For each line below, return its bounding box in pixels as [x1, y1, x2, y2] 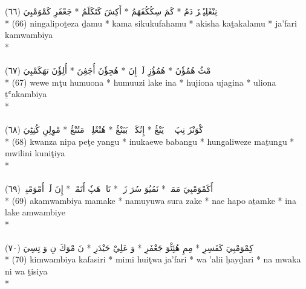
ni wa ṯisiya [5, 265, 48, 278]
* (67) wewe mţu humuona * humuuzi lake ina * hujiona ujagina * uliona [5, 75, 276, 88]
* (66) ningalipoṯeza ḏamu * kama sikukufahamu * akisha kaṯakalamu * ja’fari [5, 16, 297, 29]
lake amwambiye [5, 206, 65, 218]
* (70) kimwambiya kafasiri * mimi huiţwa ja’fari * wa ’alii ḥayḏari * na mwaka [5, 253, 301, 265]
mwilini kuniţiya [5, 147, 65, 159]
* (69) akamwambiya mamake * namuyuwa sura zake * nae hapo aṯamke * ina [5, 194, 296, 206]
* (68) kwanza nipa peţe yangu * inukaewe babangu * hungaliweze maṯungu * [5, 135, 295, 147]
